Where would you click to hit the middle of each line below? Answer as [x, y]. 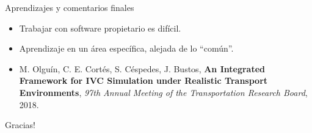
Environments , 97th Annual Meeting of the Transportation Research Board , [163, 92]
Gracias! [20, 125]
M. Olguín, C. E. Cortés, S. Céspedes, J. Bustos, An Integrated [142, 68]
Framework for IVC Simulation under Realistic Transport [143, 80]
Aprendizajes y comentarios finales [70, 7]
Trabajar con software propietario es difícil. [100, 28]
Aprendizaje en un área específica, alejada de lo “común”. [126, 48]
